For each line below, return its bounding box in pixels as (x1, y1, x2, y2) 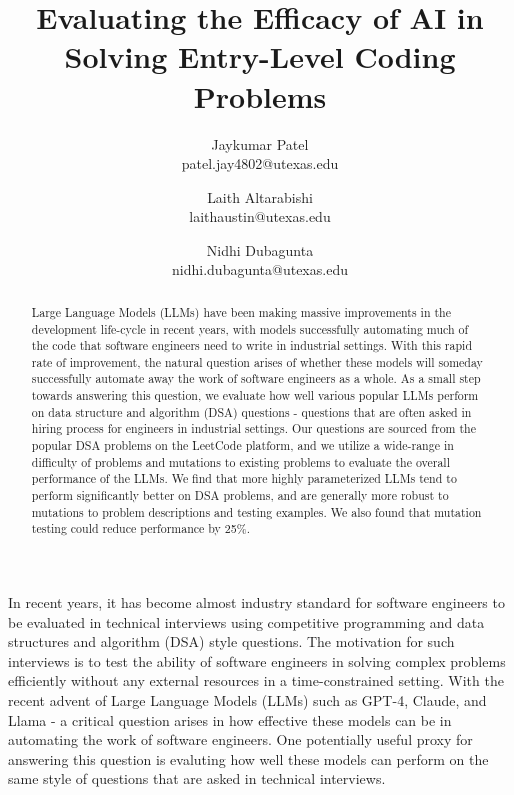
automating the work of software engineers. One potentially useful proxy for (8, 729, 473, 750)
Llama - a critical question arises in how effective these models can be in (8, 709, 452, 730)
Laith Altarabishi (207, 186, 313, 207)
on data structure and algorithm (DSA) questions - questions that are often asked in (31, 403, 472, 420)
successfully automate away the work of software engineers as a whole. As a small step (31, 370, 481, 387)
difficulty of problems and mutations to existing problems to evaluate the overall (31, 453, 450, 470)
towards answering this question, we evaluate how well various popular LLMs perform (31, 387, 479, 404)
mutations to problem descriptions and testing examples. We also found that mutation (31, 503, 482, 520)
